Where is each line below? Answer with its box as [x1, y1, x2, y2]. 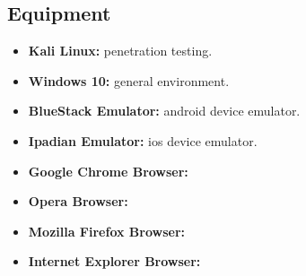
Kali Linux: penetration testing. [28, 41, 213, 60]
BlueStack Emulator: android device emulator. [28, 101, 301, 120]
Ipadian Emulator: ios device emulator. [28, 131, 258, 150]
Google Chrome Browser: [28, 161, 188, 180]
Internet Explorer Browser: [28, 252, 201, 271]
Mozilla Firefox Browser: [28, 221, 186, 240]
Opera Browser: [28, 192, 128, 211]
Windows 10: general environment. [28, 71, 230, 90]
